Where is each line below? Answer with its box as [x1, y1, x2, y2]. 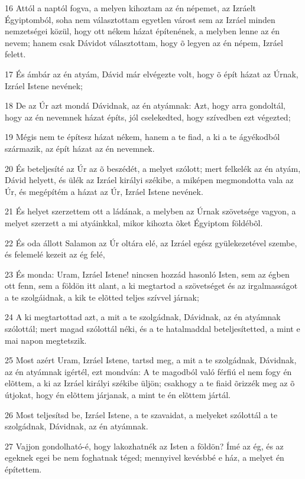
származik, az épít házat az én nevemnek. [5, 142, 155, 154]
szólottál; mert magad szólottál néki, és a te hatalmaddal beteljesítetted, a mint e [5, 322, 300, 335]
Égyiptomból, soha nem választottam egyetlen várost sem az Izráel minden [5, 13, 275, 25]
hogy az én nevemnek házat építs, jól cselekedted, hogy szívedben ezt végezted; [5, 110, 291, 123]
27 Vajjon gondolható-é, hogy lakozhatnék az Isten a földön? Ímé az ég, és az [5, 439, 284, 452]
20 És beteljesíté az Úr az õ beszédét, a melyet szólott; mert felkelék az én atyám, [5, 162, 301, 174]
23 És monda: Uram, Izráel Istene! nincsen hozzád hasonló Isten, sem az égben [5, 268, 290, 280]
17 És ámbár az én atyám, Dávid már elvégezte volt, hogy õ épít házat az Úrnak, [5, 67, 298, 80]
